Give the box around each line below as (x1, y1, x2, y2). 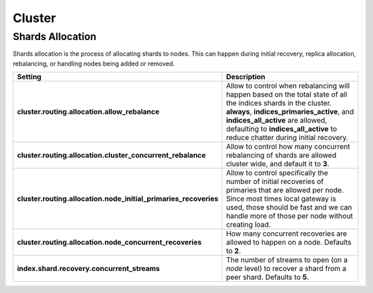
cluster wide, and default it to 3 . (225, 159, 329, 169)
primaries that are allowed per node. (225, 185, 344, 195)
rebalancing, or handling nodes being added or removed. (12, 59, 175, 68)
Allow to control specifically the (225, 168, 328, 178)
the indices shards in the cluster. (225, 99, 332, 108)
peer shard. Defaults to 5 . (225, 272, 309, 282)
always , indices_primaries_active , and (225, 107, 354, 117)
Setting (17, 72, 41, 82)
